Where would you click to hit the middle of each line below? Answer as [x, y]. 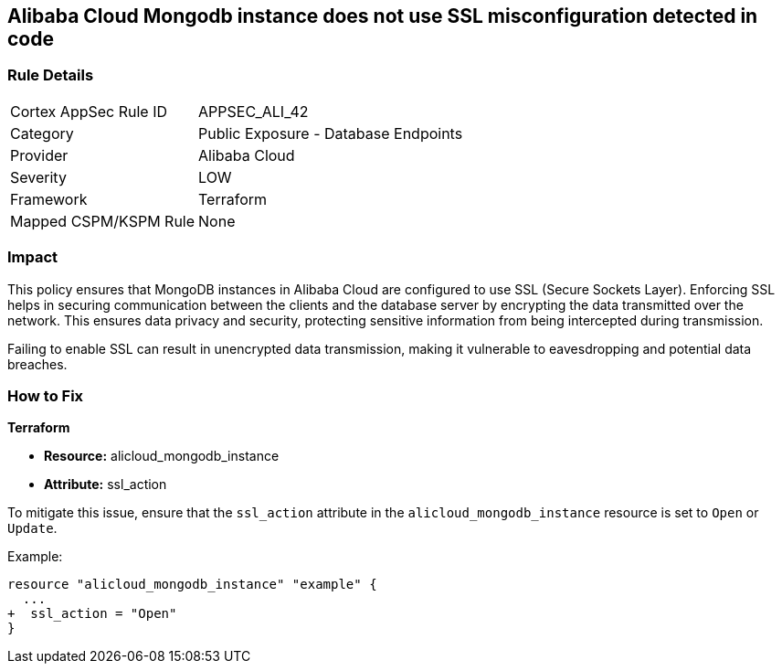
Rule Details [51, 75]
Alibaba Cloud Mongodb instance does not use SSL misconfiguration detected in [383, 16]
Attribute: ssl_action [106, 485]
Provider [39, 155]
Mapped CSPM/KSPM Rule [103, 221]
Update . [32, 528]
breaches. [37, 364]
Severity [38, 177]
